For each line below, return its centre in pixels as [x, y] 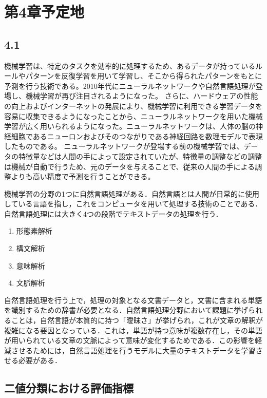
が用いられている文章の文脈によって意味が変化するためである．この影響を [130, 340]
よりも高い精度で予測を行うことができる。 [83, 176]
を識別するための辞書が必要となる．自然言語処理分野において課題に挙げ [126, 310]
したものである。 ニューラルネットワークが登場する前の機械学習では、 [124, 146]
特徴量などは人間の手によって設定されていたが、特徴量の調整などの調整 [140, 156]
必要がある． [40, 360]
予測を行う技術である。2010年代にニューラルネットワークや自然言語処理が [130, 86]
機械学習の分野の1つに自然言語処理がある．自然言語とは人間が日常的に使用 [132, 193]
